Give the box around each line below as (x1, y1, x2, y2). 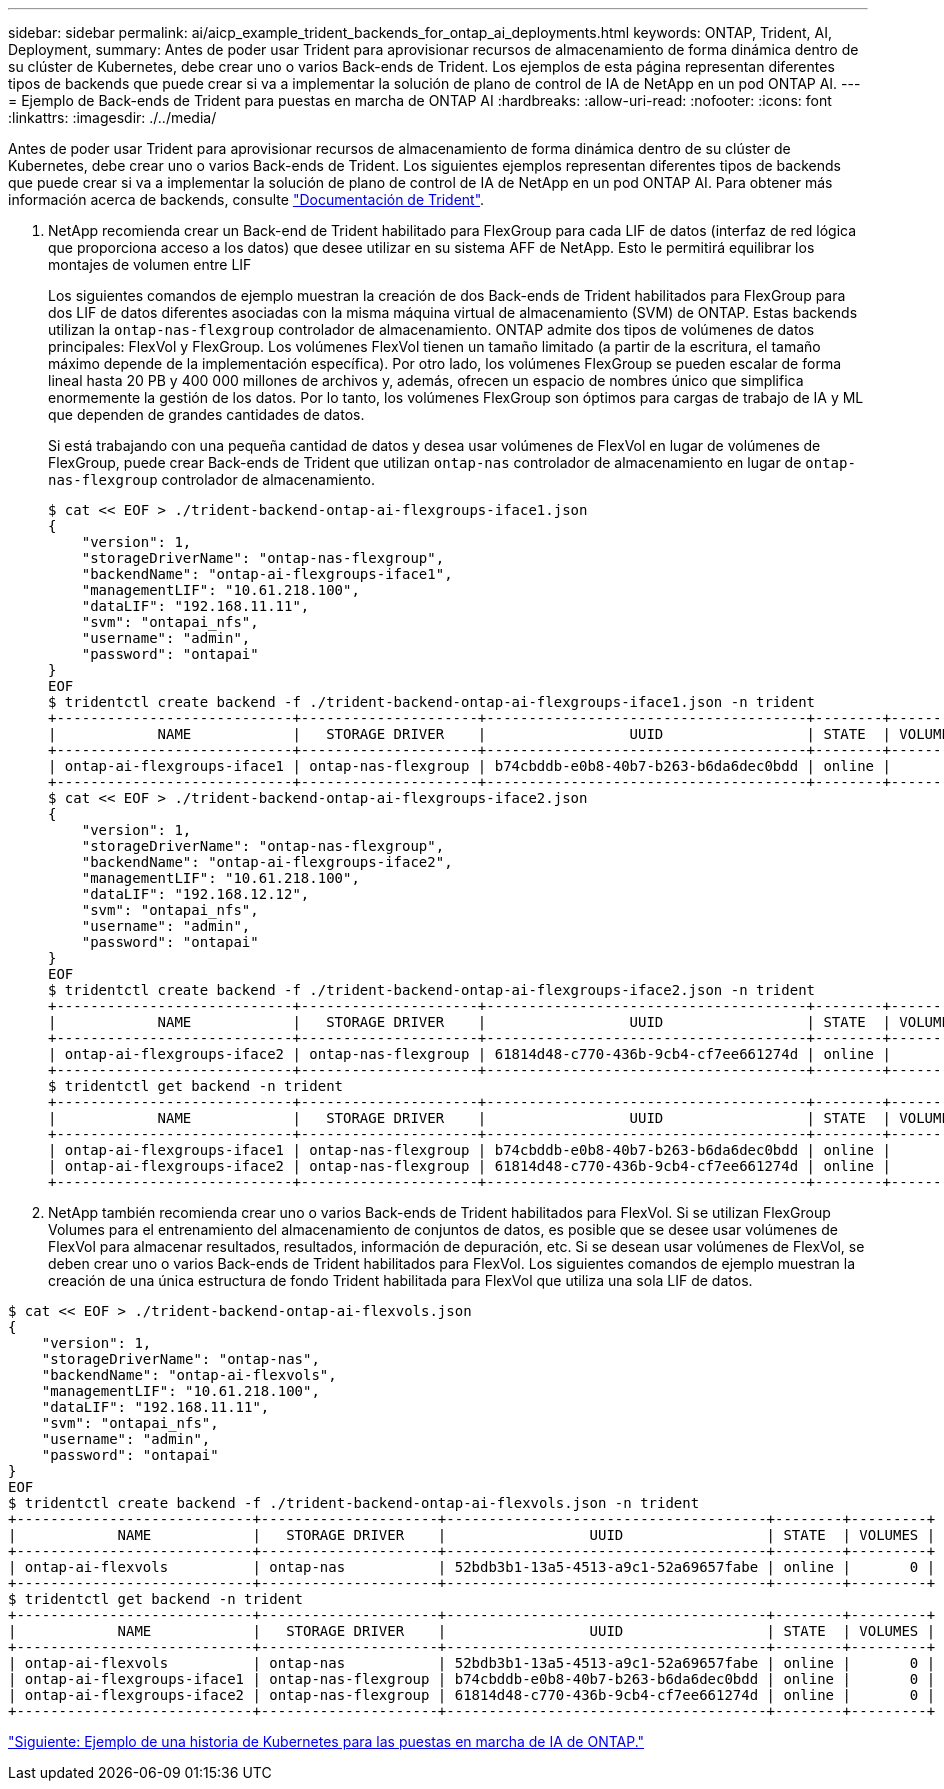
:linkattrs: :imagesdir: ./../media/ (8, 109, 217, 126)
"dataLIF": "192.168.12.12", (81, 886, 310, 902)
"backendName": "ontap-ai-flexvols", (41, 1367, 337, 1383)
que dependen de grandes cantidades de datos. (48, 406, 365, 423)
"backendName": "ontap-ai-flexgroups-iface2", (81, 854, 453, 870)
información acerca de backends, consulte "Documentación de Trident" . (8, 191, 485, 208)
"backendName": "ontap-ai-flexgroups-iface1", (81, 566, 453, 582)
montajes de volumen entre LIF (48, 256, 252, 273)
